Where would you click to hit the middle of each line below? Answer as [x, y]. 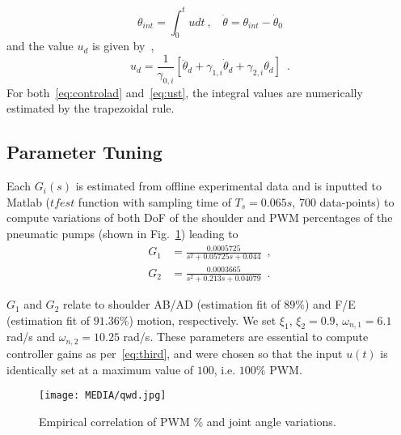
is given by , [123, 46]
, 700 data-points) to [343, 201]
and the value [40, 46]
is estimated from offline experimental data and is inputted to [229, 186]
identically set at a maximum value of [100, 369]
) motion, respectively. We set [203, 320]
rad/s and [31, 337]
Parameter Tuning [84, 152]
